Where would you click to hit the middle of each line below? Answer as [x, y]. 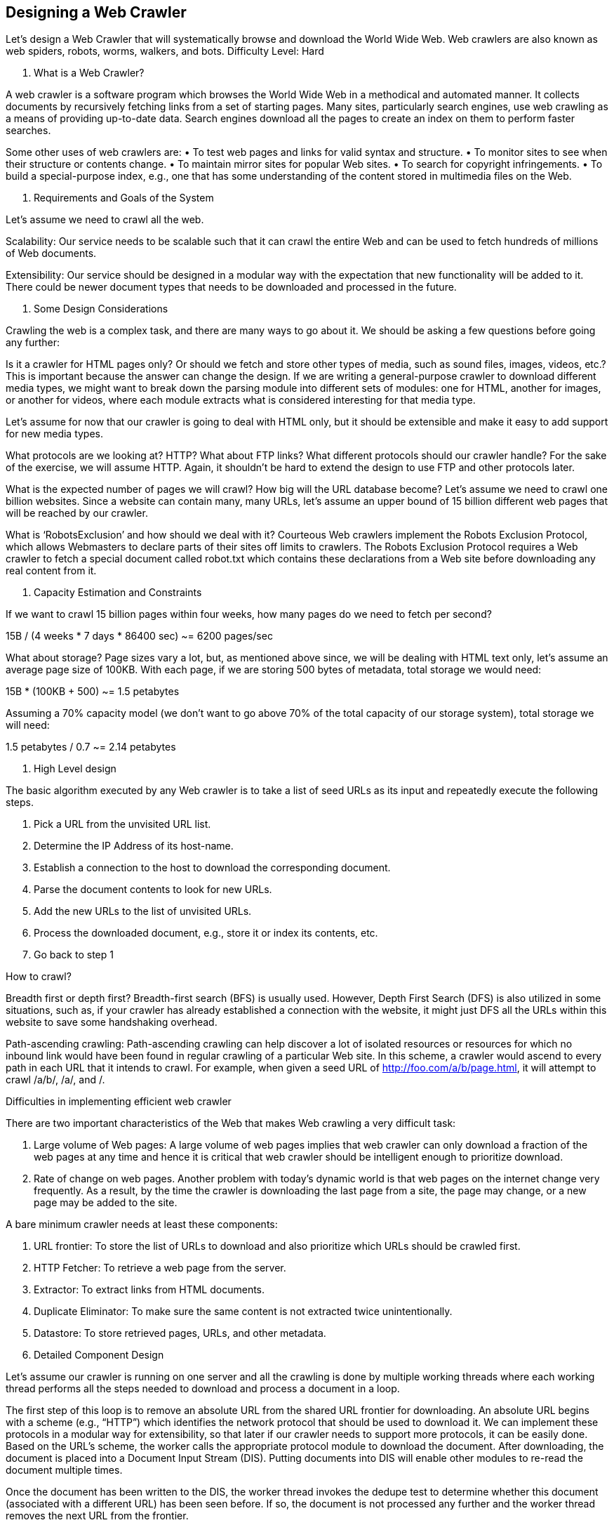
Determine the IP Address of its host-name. [134, 846]
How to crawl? [39, 977]
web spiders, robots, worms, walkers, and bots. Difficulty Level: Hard [165, 51]
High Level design [75, 769]
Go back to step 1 [74, 955]
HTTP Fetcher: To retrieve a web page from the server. [160, 1268]
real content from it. [51, 571]
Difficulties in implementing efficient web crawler [119, 1102]
